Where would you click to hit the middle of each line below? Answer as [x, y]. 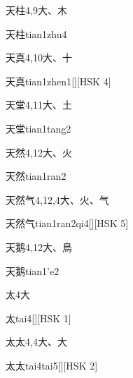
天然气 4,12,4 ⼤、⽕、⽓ [57, 199]
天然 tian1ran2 [36, 176]
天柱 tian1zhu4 [36, 33]
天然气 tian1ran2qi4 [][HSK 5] [67, 223]
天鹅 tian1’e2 [33, 270]
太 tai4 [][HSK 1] [38, 318]
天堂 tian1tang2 [38, 128]
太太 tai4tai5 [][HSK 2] [52, 365]
